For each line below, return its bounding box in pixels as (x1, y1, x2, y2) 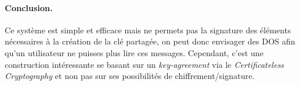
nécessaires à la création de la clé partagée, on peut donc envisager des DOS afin (5, 35, 295, 47)
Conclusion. (5, 1, 53, 13)
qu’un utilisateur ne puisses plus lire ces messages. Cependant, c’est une (5, 46, 264, 59)
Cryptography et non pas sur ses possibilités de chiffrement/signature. (5, 70, 255, 82)
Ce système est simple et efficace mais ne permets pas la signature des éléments (5, 23, 291, 36)
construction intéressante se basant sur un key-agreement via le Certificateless (5, 58, 284, 70)
